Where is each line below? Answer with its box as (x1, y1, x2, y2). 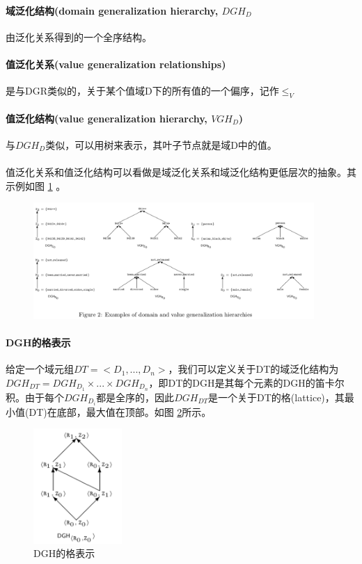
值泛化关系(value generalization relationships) (6, 56, 226, 71)
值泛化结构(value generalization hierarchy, (6, 111, 207, 125)
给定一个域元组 (6, 362, 74, 376)
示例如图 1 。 (6, 178, 66, 193)
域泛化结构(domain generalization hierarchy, (6, 3, 219, 17)
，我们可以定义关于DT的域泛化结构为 (168, 362, 339, 376)
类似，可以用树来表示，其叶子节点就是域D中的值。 (45, 137, 277, 152)
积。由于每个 (6, 389, 64, 404)
